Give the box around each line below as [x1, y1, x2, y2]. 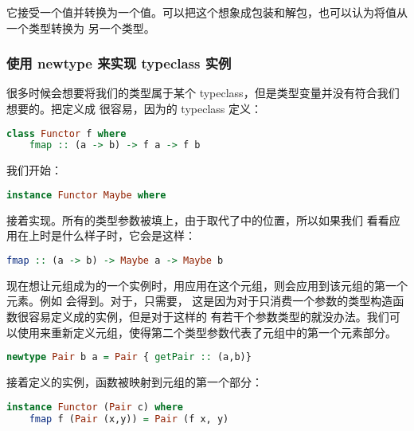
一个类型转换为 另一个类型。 [6, 19, 155, 36]
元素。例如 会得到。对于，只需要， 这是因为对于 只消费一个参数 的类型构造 [6, 292, 393, 309]
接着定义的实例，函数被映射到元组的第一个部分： [6, 374, 263, 390]
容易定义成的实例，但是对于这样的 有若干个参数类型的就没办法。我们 [28, 308, 389, 325]
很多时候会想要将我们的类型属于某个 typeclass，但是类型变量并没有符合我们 [6, 84, 400, 101]
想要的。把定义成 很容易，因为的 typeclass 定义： [6, 100, 262, 116]
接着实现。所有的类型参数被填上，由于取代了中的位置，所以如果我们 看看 [6, 211, 389, 228]
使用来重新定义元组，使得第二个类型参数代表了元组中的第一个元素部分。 [17, 323, 396, 340]
